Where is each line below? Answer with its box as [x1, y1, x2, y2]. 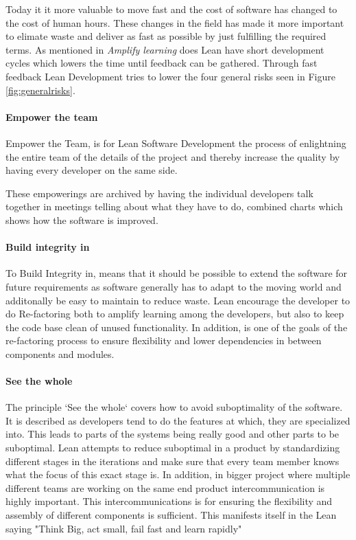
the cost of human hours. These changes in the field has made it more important [5, 15, 344, 30]
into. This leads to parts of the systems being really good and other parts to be [5, 427, 340, 441]
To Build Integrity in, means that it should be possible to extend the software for [5, 266, 348, 280]
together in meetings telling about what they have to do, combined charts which [5, 199, 343, 214]
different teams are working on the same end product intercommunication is [5, 480, 325, 495]
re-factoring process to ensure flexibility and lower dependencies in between [5, 333, 322, 348]
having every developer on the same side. [5, 163, 178, 177]
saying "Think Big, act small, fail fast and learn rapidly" [5, 521, 242, 535]
